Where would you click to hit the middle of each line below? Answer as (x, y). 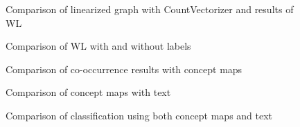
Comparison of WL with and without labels (98, 46)
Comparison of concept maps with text (88, 92)
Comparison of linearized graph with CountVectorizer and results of (150, 9)
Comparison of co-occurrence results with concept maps (124, 69)
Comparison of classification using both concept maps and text (139, 115)
